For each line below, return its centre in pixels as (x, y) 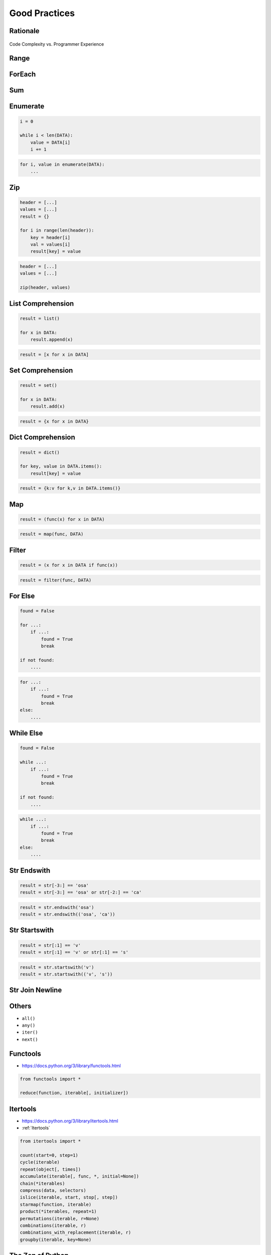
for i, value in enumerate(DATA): (62, 164)
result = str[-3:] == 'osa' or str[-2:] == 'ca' (81, 893)
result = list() (40, 318)
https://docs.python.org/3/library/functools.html (71, 1065)
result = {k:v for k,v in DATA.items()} (70, 488)
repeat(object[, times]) (50, 1169)
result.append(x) (52, 339)
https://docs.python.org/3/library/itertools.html (70, 1121)
